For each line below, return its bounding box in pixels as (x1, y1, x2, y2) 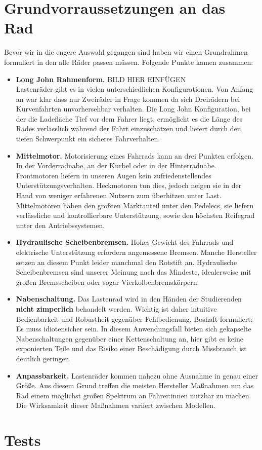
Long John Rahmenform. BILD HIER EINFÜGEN (16, 73, 186, 84)
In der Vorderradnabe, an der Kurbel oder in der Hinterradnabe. (16, 160, 216, 171)
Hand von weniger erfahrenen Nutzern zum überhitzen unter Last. (16, 190, 222, 201)
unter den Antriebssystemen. (16, 219, 105, 230)
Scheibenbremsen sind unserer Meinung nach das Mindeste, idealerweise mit (16, 267, 251, 277)
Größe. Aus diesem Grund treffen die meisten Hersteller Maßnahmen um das (16, 380, 254, 391)
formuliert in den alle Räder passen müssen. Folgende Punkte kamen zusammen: (4, 56, 253, 67)
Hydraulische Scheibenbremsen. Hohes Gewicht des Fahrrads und (16, 237, 234, 247)
